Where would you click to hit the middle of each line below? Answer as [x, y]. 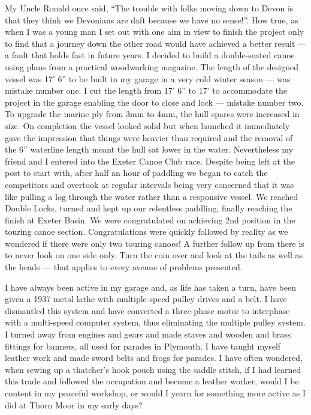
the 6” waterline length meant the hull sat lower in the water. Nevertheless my [149, 149]
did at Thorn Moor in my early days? [74, 404]
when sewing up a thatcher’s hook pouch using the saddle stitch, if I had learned [153, 369]
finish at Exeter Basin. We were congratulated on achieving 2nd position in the [150, 220]
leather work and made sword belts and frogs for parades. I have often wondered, [154, 358]
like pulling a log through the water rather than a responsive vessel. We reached [152, 196]
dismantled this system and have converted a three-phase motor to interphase [147, 310]
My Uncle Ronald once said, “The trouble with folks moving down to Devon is [149, 8]
